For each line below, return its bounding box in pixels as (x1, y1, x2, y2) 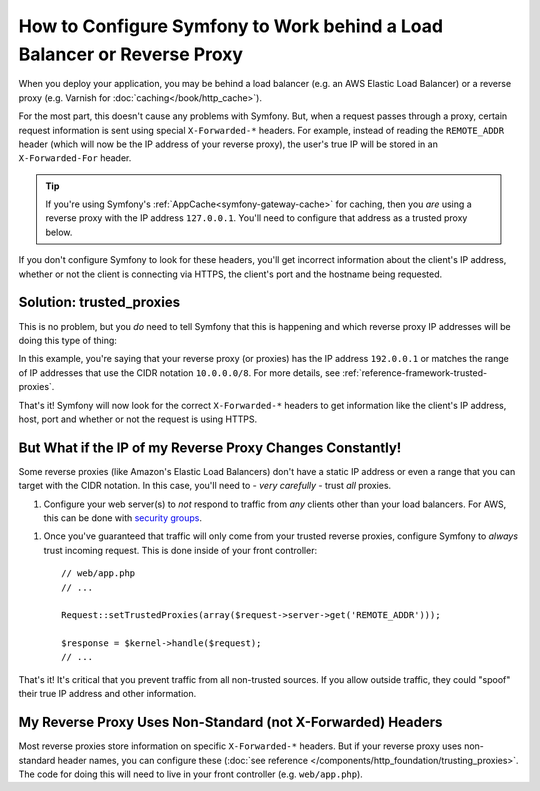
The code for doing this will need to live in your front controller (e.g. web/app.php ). (18, 768, 364, 780)
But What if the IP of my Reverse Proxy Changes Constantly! (18, 439, 402, 456)
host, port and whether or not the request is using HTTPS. (18, 413, 258, 425)
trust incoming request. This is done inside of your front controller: (43, 544, 318, 556)
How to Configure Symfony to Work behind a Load (18, 15, 444, 37)
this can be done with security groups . (43, 511, 203, 524)
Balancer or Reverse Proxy (18, 43, 244, 65)
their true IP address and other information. (18, 688, 197, 700)
